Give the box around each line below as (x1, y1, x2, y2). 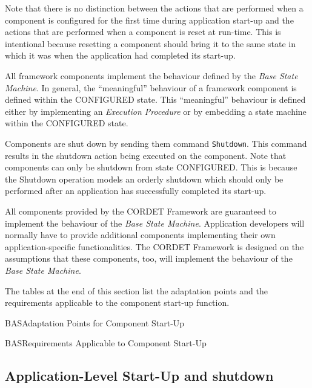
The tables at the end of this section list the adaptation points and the (5, 284, 268, 297)
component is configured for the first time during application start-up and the (5, 13, 294, 26)
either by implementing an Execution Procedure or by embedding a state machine (5, 105, 307, 117)
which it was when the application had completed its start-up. (5, 49, 236, 62)
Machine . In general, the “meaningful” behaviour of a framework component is (5, 81, 297, 94)
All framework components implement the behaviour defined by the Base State (5, 69, 298, 82)
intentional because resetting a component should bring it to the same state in (5, 37, 296, 50)
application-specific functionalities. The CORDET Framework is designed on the (5, 240, 304, 253)
